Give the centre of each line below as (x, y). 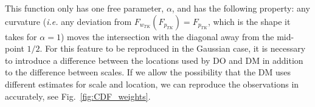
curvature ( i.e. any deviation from (68, 21)
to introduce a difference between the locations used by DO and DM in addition (154, 60)
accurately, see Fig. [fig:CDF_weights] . (78, 96)
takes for (21, 36)
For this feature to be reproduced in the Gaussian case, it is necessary (175, 48)
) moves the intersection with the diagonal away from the (167, 36)
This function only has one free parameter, (85, 8)
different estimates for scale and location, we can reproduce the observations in (152, 84)
